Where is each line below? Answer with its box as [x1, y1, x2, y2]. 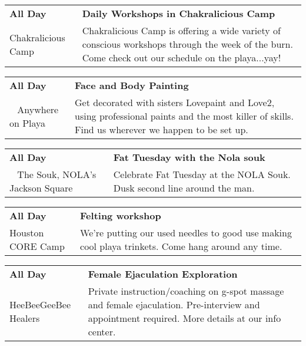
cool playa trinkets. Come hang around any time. [80, 239, 282, 253]
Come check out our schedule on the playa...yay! [82, 51, 281, 64]
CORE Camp [9, 239, 65, 253]
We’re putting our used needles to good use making [80, 226, 292, 239]
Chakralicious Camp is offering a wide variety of [82, 24, 281, 37]
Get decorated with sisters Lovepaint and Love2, [75, 95, 275, 109]
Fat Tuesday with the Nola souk [113, 150, 265, 164]
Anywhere [17, 102, 59, 116]
